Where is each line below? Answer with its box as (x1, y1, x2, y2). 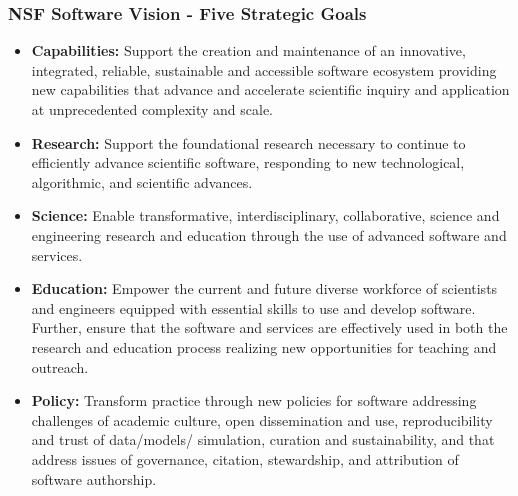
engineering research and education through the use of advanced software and (31, 224, 507, 245)
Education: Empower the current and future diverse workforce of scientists (31, 278, 498, 299)
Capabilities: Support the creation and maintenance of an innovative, (31, 40, 466, 61)
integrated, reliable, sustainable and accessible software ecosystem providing (31, 59, 497, 80)
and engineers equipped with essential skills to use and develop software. (31, 297, 476, 318)
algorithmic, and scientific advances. (31, 171, 253, 192)
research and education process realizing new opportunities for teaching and (31, 336, 497, 357)
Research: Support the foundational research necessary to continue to (31, 132, 466, 153)
